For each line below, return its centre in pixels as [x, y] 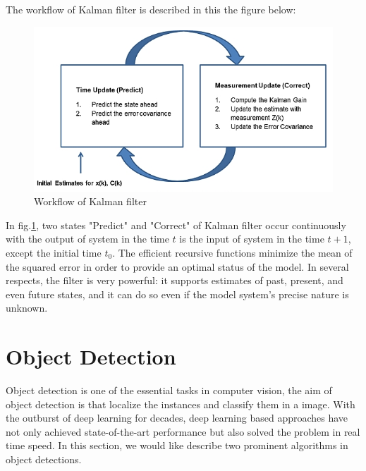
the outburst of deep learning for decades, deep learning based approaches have [177, 418]
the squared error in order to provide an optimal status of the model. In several [177, 266]
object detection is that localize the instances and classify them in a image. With [181, 404]
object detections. [44, 459]
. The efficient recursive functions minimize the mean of [232, 253]
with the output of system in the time [87, 239]
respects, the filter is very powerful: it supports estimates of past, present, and [175, 280]
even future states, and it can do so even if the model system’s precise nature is [177, 294]
